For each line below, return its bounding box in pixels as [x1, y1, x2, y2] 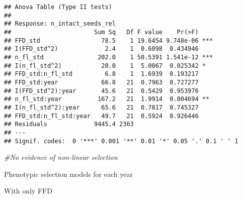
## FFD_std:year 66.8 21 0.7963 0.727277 [4, 78, 199, 86]
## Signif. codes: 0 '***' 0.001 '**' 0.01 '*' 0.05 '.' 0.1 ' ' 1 [4, 137, 238, 145]
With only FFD [4, 185, 52, 196]
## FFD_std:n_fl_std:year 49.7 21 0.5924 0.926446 [4, 112, 199, 120]
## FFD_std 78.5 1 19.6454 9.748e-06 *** [4, 37, 213, 44]
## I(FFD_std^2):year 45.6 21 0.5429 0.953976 [4, 87, 199, 94]
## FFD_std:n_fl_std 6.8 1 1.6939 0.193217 [4, 70, 199, 78]
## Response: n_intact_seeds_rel [4, 20, 116, 28]
